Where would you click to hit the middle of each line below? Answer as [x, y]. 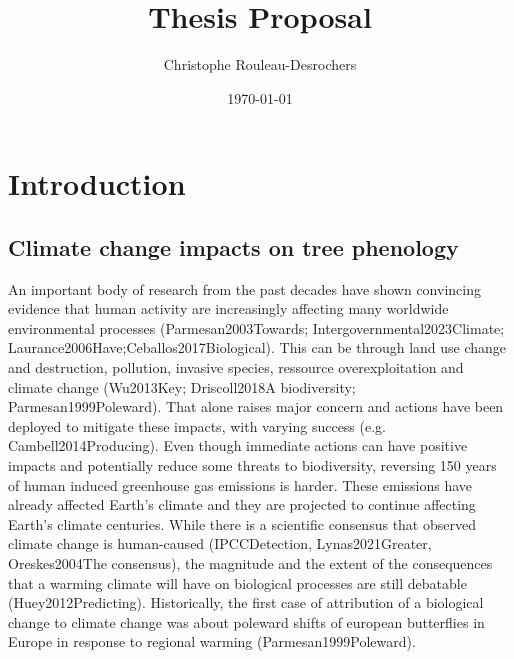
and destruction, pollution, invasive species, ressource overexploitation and [236, 367]
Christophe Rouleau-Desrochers [260, 64]
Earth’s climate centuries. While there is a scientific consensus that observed [242, 523]
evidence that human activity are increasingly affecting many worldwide [228, 308]
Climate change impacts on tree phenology [233, 246]
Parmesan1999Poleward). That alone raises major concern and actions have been [256, 406]
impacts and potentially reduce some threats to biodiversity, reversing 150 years [252, 465]
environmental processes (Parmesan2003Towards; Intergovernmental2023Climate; [256, 327]
